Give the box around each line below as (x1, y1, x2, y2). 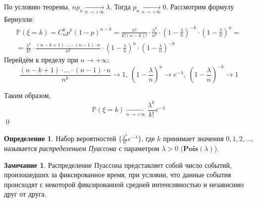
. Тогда (110, 1, 131, 11)
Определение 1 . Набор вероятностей (4, 133, 116, 144)
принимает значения (163, 133, 224, 144)
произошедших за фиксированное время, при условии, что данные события (4, 169, 231, 180)
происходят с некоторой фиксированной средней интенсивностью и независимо (4, 179, 244, 189)
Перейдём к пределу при (4, 54, 78, 65)
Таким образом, (4, 90, 51, 101)
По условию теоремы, (4, 1, 70, 11)
